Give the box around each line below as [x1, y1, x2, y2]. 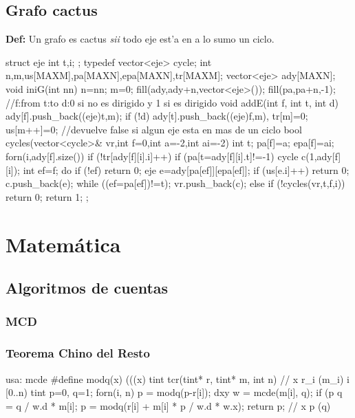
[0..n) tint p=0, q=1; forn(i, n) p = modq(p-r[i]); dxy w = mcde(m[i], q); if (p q [6, 385, 343, 399]
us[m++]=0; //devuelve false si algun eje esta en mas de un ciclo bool [6, 122, 302, 136]
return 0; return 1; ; [6, 189, 89, 203]
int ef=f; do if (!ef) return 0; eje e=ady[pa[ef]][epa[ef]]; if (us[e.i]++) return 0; [23, 162, 349, 177]
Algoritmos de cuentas [6, 277, 169, 298]
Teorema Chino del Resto [6, 344, 150, 362]
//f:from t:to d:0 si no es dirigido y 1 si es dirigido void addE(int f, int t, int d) [6, 95, 339, 109]
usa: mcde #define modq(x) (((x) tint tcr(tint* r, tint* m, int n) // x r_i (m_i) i [6, 371, 349, 386]
